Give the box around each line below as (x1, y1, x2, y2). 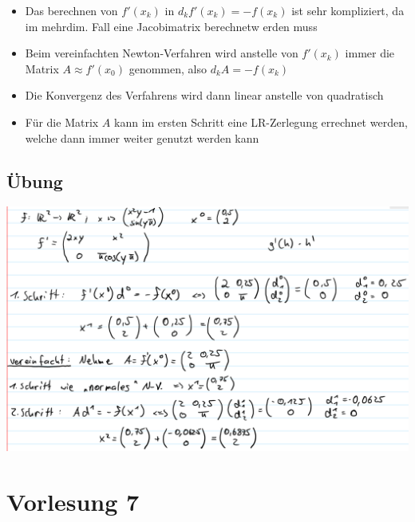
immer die (345, 45, 395, 61)
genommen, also (128, 60, 207, 77)
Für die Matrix (25, 113, 99, 130)
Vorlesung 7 (6, 485, 140, 518)
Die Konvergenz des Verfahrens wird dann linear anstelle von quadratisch (25, 87, 384, 104)
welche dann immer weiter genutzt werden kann (25, 129, 259, 146)
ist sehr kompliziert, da (291, 2, 405, 18)
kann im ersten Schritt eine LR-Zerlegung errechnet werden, (114, 113, 408, 130)
